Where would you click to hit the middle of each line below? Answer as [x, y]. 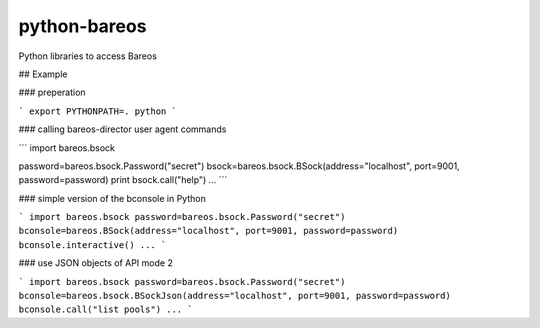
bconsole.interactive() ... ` [92, 244]
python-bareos [82, 26]
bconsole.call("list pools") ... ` [106, 309]
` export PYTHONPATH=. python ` [97, 111]
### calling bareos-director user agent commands [122, 129]
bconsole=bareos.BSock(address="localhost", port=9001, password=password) [208, 231]
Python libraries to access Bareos [87, 56]
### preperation [52, 92]
